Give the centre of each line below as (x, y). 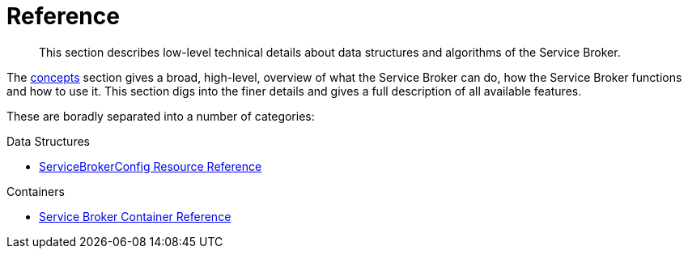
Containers (36, 191)
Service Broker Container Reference (135, 216)
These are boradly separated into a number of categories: (161, 116)
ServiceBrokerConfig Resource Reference (151, 166)
